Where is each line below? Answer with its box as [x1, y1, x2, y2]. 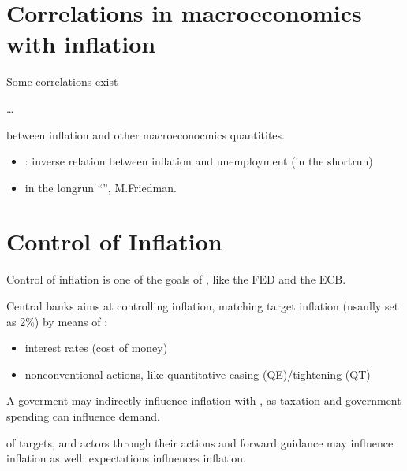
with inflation [6, 28, 156, 60]
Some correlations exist [6, 73, 118, 90]
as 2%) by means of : [6, 313, 108, 329]
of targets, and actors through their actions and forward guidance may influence [6, 434, 394, 451]
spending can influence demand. [6, 407, 160, 424]
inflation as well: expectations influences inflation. [6, 450, 246, 466]
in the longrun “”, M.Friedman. [24, 179, 177, 195]
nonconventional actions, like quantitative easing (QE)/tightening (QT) [24, 365, 371, 382]
